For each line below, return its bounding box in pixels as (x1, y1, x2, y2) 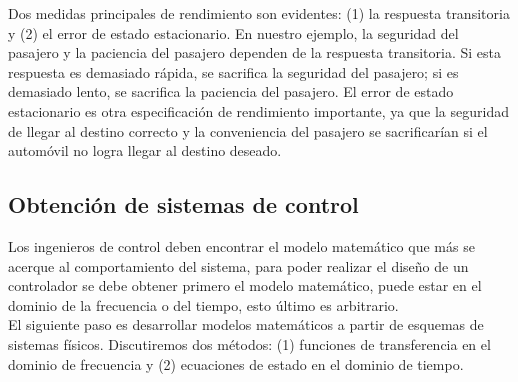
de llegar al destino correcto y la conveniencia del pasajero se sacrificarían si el (8, 120, 488, 141)
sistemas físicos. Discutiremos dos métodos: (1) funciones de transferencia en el (8, 333, 491, 354)
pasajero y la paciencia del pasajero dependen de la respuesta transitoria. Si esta (8, 42, 501, 63)
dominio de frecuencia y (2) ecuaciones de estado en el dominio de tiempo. (8, 353, 464, 374)
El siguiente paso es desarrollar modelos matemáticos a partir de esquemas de (8, 314, 484, 335)
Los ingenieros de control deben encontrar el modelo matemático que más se (8, 235, 475, 256)
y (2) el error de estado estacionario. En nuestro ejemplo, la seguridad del (8, 22, 459, 43)
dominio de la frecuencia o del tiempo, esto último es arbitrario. (8, 294, 399, 315)
